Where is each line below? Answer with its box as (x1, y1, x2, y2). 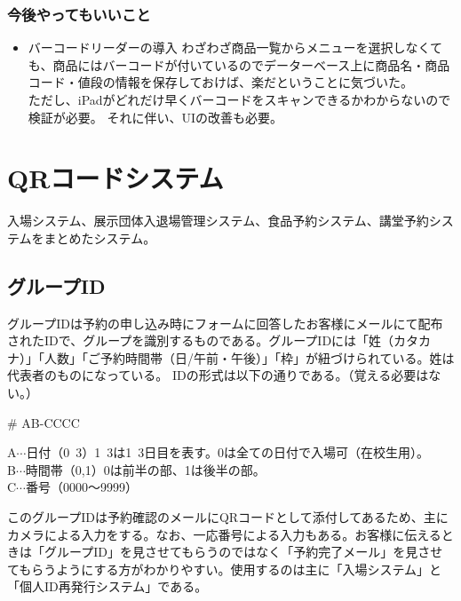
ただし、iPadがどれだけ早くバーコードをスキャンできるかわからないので (28, 91, 451, 108)
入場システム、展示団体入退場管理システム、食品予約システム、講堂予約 (7, 211, 429, 230)
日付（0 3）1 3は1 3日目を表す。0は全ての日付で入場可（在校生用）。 (26, 443, 429, 462)
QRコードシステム (7, 160, 224, 196)
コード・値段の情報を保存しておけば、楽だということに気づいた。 (28, 73, 413, 91)
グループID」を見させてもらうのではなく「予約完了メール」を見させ (44, 542, 443, 561)
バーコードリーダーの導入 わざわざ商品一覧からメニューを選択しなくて (28, 38, 443, 57)
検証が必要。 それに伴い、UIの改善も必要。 (28, 107, 283, 126)
